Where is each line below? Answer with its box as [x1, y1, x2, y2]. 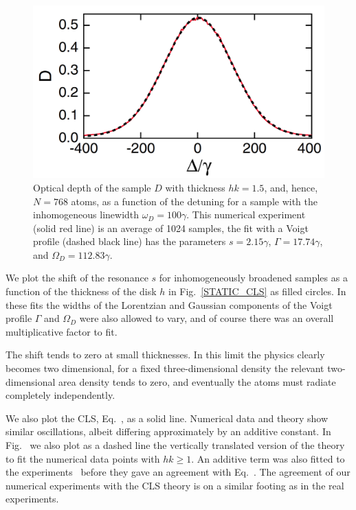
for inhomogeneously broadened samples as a [159, 270, 348, 285]
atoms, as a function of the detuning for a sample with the [71, 194, 318, 208]
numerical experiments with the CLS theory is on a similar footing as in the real [5, 478, 344, 492]
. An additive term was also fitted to [191, 451, 345, 465]
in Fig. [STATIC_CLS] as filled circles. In [168, 284, 346, 299]
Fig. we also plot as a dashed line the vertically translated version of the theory [5, 438, 345, 452]
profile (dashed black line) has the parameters [33, 234, 226, 248]
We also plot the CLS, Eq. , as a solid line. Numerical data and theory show [5, 410, 328, 425]
